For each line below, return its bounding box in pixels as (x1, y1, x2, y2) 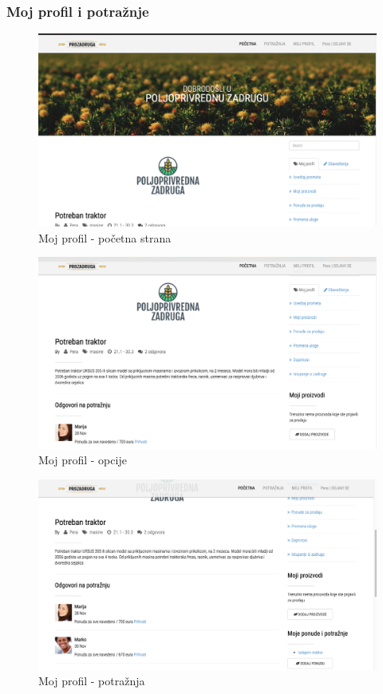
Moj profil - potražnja (38, 672, 145, 689)
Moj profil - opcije (38, 451, 127, 468)
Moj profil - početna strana (38, 229, 172, 246)
